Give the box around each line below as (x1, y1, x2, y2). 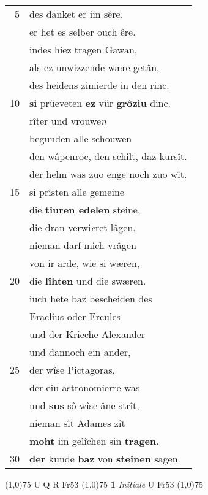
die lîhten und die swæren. (29, 274, 146, 288)
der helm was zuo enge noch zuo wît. (29, 167, 187, 181)
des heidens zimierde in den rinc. (29, 78, 169, 92)
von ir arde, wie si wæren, (29, 256, 140, 270)
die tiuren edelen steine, (29, 202, 141, 217)
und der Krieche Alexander (29, 327, 146, 341)
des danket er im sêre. (29, 7, 124, 21)
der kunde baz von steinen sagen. (29, 451, 181, 466)
